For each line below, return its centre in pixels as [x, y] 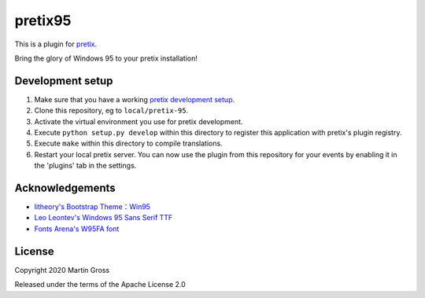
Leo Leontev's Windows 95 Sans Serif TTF [103, 218]
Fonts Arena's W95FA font [77, 229]
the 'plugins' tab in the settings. [85, 166]
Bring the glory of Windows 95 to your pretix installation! [106, 58]
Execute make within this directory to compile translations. [129, 143]
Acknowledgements [65, 188]
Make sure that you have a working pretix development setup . [135, 99]
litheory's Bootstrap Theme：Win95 [92, 207]
